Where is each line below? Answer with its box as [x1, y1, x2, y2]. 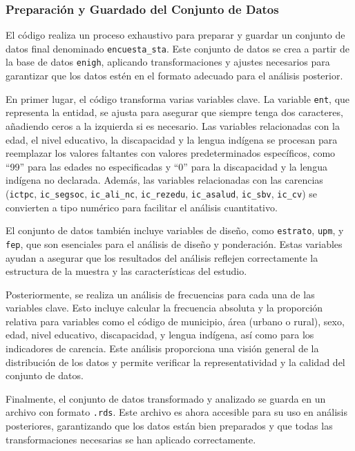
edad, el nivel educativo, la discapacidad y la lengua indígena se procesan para [6, 132, 338, 146]
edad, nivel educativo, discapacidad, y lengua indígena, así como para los [6, 327, 314, 342]
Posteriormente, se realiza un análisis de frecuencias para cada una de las [6, 287, 315, 301]
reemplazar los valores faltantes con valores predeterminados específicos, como [6, 146, 336, 160]
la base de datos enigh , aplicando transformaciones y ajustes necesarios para [6, 55, 330, 69]
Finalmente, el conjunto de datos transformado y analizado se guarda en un [6, 391, 326, 405]
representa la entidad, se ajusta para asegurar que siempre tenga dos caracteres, [6, 105, 343, 119]
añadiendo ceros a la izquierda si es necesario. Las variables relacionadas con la [6, 118, 340, 133]
